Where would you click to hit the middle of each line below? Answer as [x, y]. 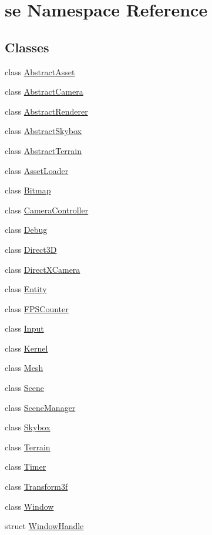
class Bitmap [28, 190]
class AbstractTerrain [43, 150]
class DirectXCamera [43, 269]
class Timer [26, 467]
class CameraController [47, 210]
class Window [29, 506]
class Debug [26, 230]
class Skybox [28, 427]
